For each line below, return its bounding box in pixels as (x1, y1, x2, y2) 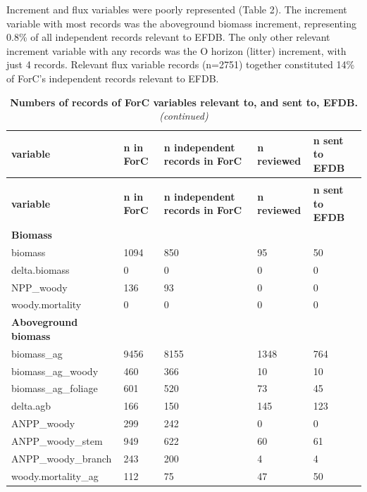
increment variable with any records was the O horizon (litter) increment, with (6, 43, 347, 58)
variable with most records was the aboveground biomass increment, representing (6, 15, 356, 30)
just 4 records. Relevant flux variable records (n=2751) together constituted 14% (6, 57, 355, 72)
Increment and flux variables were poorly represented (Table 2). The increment (6, 2, 347, 16)
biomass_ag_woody (11, 363, 99, 378)
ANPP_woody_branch (11, 450, 112, 465)
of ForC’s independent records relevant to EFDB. (6, 70, 219, 85)
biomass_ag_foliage (11, 381, 98, 396)
